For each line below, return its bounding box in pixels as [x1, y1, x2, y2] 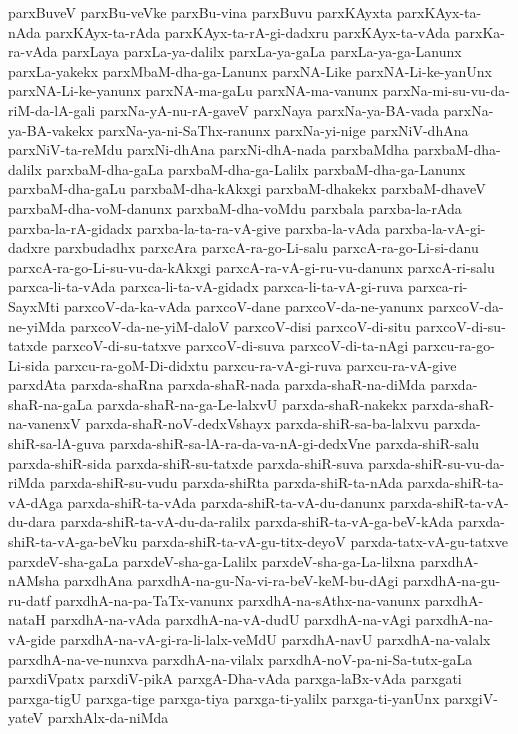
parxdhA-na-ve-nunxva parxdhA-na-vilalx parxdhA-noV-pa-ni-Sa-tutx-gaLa [8, 648, 473, 669]
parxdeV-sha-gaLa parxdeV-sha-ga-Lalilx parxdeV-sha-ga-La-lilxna [8, 550, 416, 571]
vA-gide [8, 629, 56, 649]
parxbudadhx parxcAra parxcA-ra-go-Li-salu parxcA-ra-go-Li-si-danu [54, 237, 479, 258]
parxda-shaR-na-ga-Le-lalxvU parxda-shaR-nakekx [97, 393, 408, 414]
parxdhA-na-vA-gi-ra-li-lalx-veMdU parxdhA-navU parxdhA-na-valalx [60, 629, 491, 649]
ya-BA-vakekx [8, 119, 94, 140]
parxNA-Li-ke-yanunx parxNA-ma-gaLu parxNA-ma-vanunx [8, 80, 378, 101]
